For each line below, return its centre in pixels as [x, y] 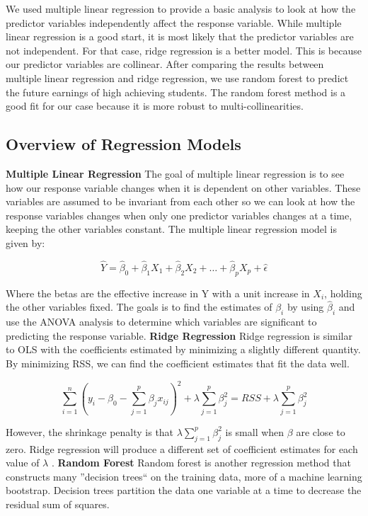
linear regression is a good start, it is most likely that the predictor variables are [180, 36]
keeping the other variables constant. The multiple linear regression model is [172, 229]
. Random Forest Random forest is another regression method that [201, 463]
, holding [343, 293]
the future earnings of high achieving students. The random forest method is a [176, 92]
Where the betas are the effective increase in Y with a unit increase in [158, 293]
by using [305, 307]
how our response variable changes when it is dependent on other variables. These [183, 187]
